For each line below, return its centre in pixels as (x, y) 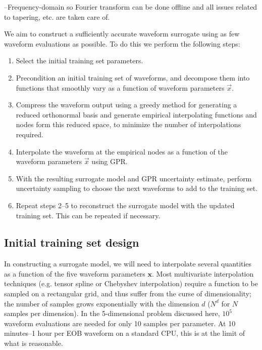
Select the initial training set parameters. (80, 61)
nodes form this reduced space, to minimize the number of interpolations (128, 124)
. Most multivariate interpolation (203, 273)
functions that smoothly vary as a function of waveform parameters (120, 87)
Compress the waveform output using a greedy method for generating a (126, 105)
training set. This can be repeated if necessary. (88, 215)
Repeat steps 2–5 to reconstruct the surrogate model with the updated (125, 205)
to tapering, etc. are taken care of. (57, 16)
